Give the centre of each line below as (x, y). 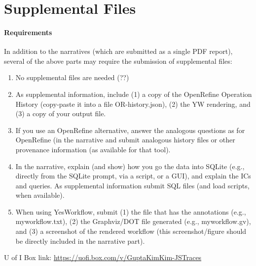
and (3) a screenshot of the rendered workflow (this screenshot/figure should (131, 231)
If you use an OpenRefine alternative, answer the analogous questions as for (130, 130)
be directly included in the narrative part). (80, 241)
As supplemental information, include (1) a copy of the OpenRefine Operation (134, 94)
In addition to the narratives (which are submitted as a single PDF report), (118, 51)
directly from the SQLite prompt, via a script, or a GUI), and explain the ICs (133, 176)
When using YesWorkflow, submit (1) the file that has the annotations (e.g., (131, 211)
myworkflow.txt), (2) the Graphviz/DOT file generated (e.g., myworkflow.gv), (133, 221)
